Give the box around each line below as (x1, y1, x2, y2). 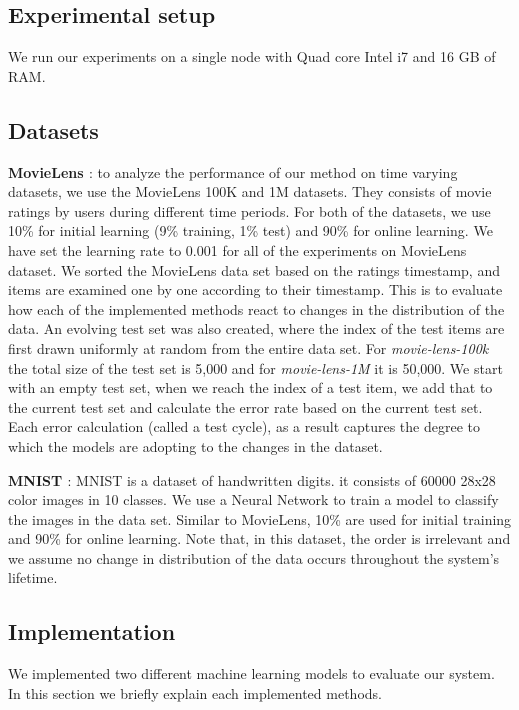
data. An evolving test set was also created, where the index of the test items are (8, 318, 505, 339)
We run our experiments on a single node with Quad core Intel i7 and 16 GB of (8, 46, 496, 67)
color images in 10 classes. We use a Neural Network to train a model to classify (8, 489, 499, 510)
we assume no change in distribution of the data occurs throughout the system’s (8, 547, 500, 568)
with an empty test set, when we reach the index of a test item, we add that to (8, 377, 493, 398)
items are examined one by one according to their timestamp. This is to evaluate (8, 279, 503, 300)
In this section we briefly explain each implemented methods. (8, 682, 382, 703)
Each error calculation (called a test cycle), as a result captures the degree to (8, 416, 481, 437)
